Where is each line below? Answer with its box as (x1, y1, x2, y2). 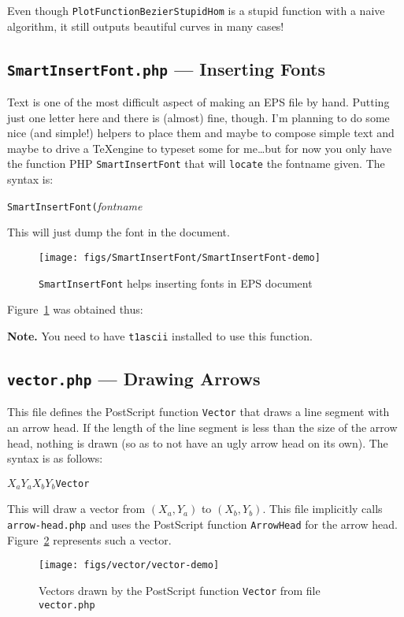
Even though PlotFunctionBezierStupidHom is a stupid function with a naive (7, 2, 385, 18)
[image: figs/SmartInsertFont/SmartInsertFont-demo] (39, 251, 321, 263)
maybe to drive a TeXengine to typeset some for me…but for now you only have (7, 139, 392, 156)
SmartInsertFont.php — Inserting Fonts (7, 56, 326, 80)
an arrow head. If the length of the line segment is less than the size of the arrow (7, 418, 398, 435)
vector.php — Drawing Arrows (7, 366, 261, 390)
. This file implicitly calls (262, 500, 383, 517)
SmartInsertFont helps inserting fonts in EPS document (39, 274, 313, 291)
